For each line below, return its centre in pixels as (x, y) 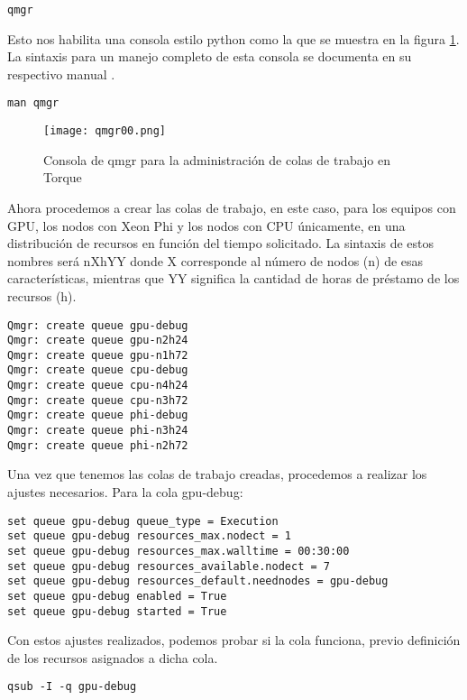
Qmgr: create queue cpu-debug (98, 370)
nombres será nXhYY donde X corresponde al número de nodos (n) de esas (215, 260)
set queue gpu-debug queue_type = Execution (143, 521)
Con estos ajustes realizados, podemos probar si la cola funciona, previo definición (234, 640)
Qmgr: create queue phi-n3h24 (98, 431)
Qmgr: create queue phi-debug (98, 415)
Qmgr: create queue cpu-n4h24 (98, 386)
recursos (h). (42, 295)
